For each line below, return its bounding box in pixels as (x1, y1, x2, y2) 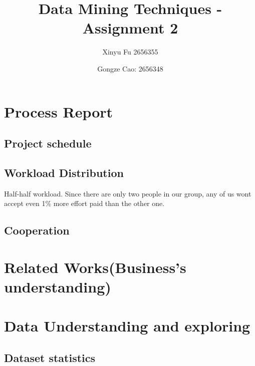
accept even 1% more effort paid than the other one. (4, 198, 165, 208)
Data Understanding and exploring (4, 315, 250, 336)
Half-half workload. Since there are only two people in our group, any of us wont (4, 188, 251, 198)
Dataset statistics (4, 349, 96, 365)
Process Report (4, 101, 113, 121)
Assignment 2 (82, 17, 178, 38)
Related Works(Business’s (4, 256, 186, 277)
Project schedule (4, 135, 92, 151)
